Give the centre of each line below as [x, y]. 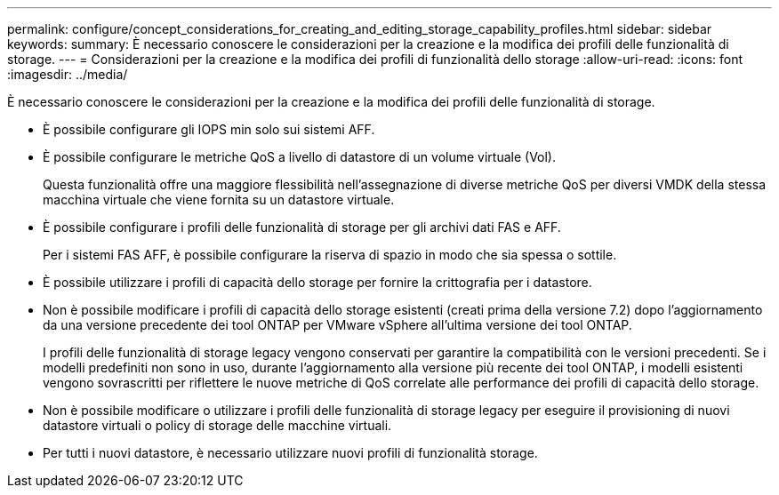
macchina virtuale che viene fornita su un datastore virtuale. [219, 200]
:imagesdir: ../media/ [68, 74]
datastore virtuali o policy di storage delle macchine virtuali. [217, 425]
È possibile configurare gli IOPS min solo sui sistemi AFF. [209, 129]
